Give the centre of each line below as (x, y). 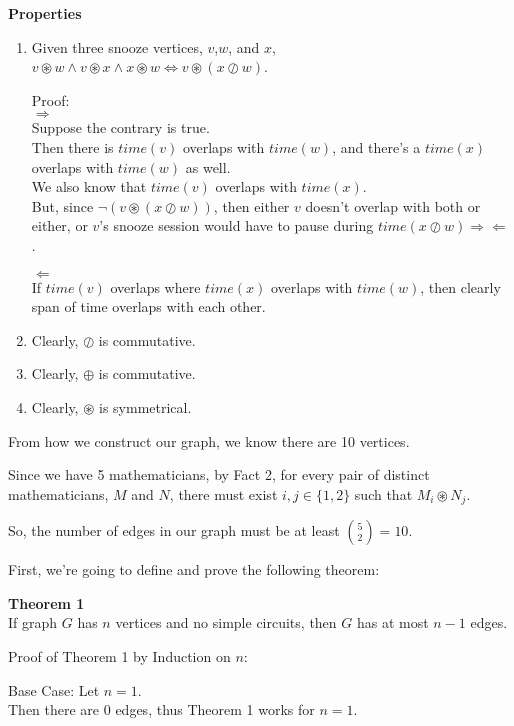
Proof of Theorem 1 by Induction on (119, 655)
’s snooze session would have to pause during (236, 225)
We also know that (89, 186)
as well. (208, 166)
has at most (392, 622)
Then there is (72, 146)
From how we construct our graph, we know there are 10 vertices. (209, 440)
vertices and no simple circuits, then (226, 622)
